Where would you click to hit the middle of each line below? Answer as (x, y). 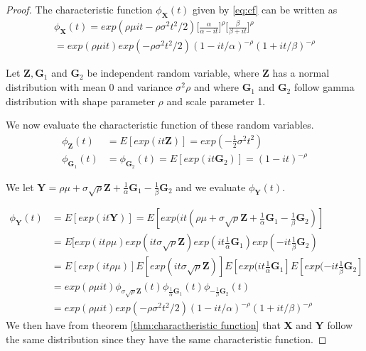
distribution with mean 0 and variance (89, 87)
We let (20, 187)
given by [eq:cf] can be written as (265, 9)
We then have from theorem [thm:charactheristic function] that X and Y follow (179, 325)
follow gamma (324, 87)
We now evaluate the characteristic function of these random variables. (160, 125)
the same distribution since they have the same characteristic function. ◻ (166, 339)
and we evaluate (211, 187)
